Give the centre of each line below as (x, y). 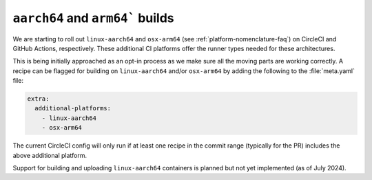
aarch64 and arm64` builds (94, 18)
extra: (38, 99)
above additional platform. (50, 155)
